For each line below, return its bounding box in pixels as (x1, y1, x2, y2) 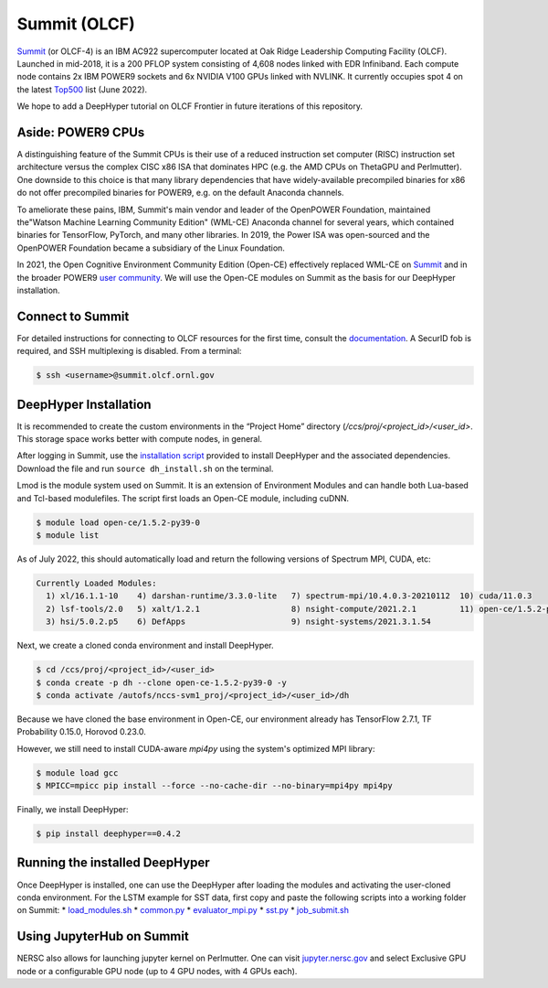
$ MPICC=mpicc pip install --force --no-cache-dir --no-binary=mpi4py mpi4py (36, 780, 393, 791)
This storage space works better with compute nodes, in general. (16, 434, 263, 445)
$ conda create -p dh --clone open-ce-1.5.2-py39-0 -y (36, 677, 287, 688)
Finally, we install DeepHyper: (16, 804, 129, 815)
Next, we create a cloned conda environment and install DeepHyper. (16, 640, 274, 651)
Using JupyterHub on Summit (16, 929, 189, 944)
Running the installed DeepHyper (16, 855, 210, 871)
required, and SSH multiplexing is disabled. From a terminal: (16, 346, 242, 357)
